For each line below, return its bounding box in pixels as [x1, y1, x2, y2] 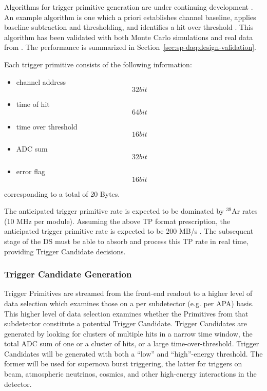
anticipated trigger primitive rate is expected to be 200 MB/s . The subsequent [4, 226, 254, 236]
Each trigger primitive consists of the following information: [4, 59, 192, 69]
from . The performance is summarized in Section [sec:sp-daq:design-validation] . [4, 42, 256, 52]
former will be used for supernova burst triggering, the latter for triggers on [4, 358, 242, 369]
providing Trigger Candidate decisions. [4, 246, 126, 256]
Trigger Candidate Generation [4, 268, 132, 281]
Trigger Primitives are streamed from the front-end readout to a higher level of [4, 288, 253, 299]
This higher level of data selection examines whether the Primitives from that [4, 308, 249, 319]
